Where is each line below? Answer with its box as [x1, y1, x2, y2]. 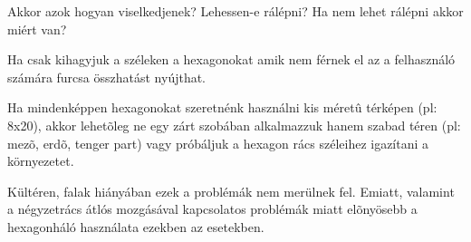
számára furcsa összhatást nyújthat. [7, 67, 207, 86]
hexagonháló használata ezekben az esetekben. [7, 217, 264, 236]
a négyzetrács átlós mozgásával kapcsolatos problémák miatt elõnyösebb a [7, 199, 418, 218]
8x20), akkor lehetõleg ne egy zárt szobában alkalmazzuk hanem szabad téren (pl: [7, 115, 461, 134]
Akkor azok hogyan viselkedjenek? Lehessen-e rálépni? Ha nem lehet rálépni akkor [7, 2, 464, 20]
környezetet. [7, 151, 74, 170]
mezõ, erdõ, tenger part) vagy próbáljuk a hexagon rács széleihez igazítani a [7, 133, 429, 152]
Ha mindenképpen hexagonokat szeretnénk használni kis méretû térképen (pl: [7, 98, 437, 117]
